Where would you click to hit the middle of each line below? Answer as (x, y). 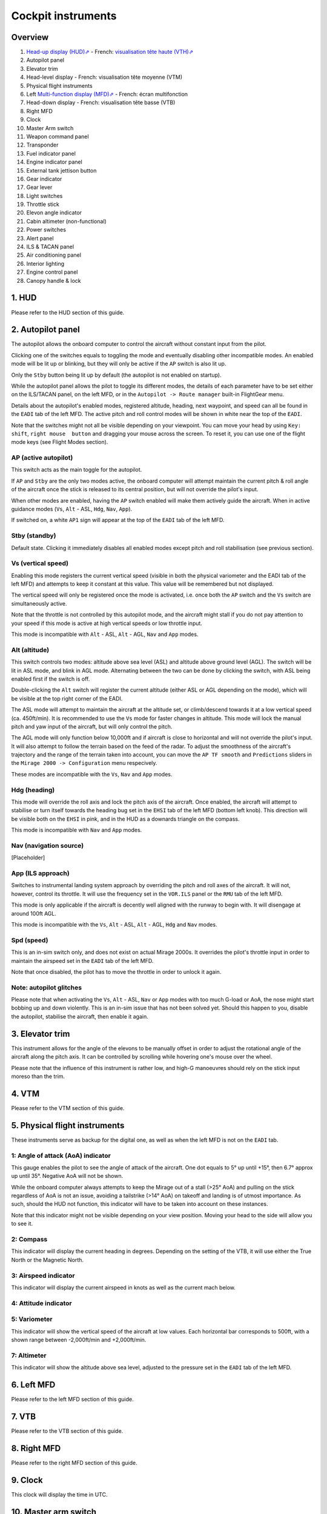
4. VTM (25, 1093)
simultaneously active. (39, 603)
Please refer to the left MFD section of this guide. (73, 1400)
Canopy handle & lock (54, 280)
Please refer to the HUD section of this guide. (68, 312)
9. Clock (27, 1480)
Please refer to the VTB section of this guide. (67, 1431)
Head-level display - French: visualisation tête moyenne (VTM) (104, 77)
